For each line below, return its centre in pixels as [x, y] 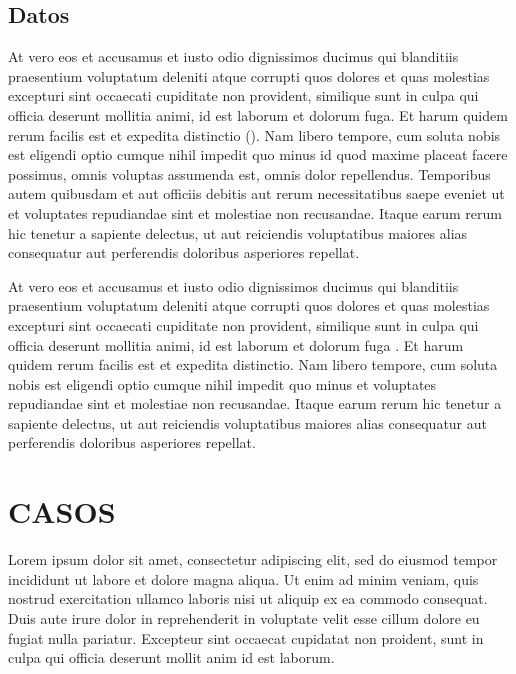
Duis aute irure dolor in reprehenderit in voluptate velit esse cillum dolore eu [244, 617]
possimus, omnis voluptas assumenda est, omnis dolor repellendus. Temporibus [249, 173]
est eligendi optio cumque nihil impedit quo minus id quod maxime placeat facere [258, 154]
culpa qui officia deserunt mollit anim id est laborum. [171, 657]
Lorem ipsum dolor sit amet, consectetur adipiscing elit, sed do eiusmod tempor [253, 559]
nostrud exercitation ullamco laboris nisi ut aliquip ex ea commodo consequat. [248, 598]
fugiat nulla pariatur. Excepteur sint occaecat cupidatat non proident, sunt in [246, 637]
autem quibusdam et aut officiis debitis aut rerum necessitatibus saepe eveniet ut [256, 193]
